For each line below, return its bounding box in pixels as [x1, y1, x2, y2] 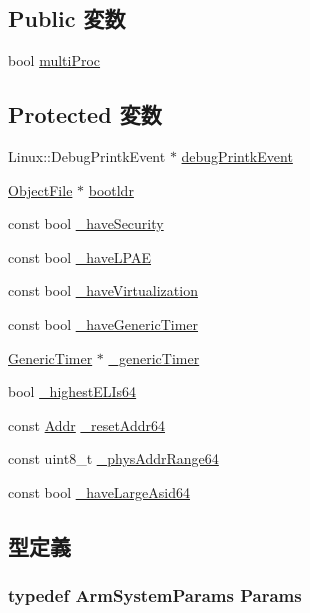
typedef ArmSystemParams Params [8, 583, 302, 608]
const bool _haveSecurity [8, 213, 164, 234]
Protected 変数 [8, 99, 162, 130]
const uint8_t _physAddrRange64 [8, 448, 219, 469]
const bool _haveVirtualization [8, 280, 198, 301]
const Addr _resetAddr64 [8, 414, 166, 435]
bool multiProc [8, 50, 101, 71]
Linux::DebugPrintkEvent [8, 146, 166, 166]
